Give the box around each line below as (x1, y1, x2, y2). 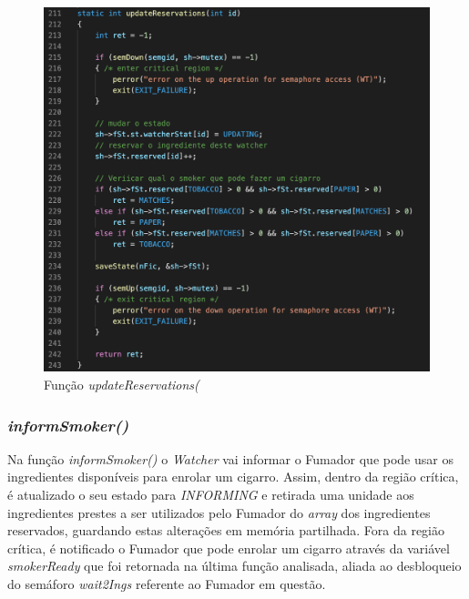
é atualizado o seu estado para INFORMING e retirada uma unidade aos (7, 484, 414, 503)
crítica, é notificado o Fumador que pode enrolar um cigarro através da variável (7, 538, 450, 557)
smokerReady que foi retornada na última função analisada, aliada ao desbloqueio (7, 556, 462, 575)
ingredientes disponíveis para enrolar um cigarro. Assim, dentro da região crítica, (7, 467, 459, 486)
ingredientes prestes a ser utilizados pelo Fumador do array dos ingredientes (7, 503, 431, 522)
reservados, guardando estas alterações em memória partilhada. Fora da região (7, 521, 444, 540)
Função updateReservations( (44, 374, 199, 393)
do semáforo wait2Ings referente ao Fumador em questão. (7, 574, 326, 593)
